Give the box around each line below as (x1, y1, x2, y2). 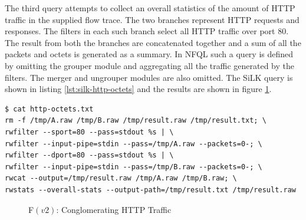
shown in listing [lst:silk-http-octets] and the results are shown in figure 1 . (5, 83, 272, 95)
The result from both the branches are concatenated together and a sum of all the (5, 36, 301, 48)
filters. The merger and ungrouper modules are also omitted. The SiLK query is (5, 71, 293, 83)
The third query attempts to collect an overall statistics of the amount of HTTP (5, 2, 295, 14)
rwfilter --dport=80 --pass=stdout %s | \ (5, 151, 174, 160)
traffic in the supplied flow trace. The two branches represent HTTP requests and (5, 13, 300, 25)
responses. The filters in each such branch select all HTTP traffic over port (5, 25, 275, 37)
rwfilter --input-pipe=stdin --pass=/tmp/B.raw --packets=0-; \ (5, 162, 262, 171)
